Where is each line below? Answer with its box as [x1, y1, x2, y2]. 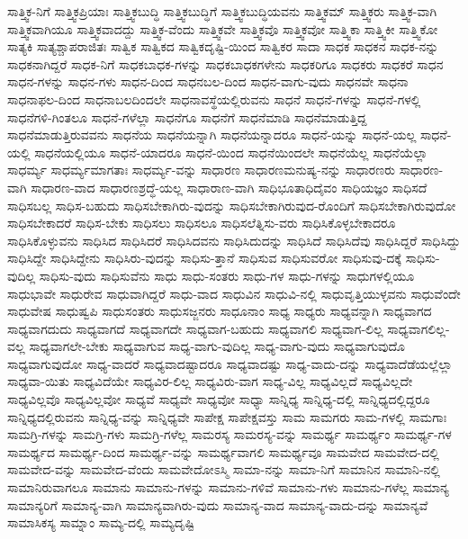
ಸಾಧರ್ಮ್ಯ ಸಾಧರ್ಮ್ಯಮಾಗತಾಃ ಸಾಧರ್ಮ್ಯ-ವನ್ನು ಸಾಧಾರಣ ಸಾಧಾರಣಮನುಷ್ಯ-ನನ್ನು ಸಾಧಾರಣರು [7, 160, 396, 179]
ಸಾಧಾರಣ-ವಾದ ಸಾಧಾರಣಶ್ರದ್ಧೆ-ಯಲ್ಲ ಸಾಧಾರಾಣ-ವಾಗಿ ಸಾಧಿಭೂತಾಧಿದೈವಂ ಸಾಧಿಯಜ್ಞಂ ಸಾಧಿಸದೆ [31, 177, 427, 196]
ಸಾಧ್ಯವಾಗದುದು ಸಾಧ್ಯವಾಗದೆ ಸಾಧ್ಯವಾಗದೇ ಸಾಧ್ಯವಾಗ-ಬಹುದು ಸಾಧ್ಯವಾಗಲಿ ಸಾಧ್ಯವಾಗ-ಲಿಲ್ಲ [7, 319, 383, 337]
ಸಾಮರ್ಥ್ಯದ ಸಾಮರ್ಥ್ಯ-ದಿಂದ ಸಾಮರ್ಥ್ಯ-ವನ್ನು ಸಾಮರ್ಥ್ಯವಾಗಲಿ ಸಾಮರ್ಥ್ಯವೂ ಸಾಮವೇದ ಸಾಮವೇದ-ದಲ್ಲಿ [7, 442, 439, 461]
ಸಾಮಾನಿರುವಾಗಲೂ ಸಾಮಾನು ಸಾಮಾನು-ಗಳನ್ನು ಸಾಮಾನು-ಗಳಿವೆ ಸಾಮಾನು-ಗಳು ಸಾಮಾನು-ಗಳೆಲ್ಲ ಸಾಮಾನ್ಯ [7, 478, 449, 497]
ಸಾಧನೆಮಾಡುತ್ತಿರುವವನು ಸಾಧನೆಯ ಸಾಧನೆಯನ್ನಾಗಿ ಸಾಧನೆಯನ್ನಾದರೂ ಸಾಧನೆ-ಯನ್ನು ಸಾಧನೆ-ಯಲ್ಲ [7, 125, 417, 144]
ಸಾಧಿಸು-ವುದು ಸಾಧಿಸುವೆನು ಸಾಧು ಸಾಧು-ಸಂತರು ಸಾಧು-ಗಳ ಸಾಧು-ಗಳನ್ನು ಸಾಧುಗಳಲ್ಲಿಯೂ [39, 265, 415, 284]
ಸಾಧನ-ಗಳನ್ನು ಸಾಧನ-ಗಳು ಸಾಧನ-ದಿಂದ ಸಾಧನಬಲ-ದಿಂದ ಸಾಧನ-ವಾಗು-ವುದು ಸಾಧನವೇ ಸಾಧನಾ [7, 72, 409, 91]
